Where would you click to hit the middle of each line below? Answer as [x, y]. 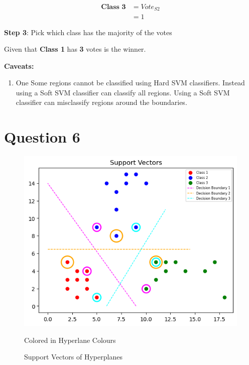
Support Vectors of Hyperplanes [73, 357]
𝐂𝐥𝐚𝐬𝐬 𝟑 [113, 7]
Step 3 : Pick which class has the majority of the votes [88, 32]
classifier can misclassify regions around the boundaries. [101, 102]
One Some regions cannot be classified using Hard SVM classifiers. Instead [130, 83]
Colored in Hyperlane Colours [70, 340]
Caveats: [19, 66]
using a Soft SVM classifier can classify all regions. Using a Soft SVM [123, 92]
